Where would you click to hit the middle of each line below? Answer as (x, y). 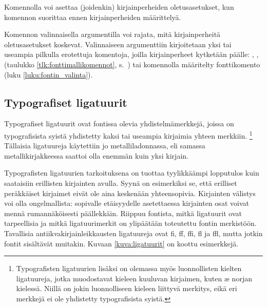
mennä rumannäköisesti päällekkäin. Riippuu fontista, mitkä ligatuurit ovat (123, 213)
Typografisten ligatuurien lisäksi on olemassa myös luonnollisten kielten (129, 268)
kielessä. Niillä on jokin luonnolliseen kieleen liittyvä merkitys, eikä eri (127, 288)
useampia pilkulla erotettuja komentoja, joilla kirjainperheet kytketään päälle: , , (131, 54)
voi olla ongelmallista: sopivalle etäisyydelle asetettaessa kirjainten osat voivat (127, 203)
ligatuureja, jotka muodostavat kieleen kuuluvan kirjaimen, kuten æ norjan (134, 278)
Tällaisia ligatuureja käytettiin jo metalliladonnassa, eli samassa (105, 146)
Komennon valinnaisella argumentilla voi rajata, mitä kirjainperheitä (112, 34)
